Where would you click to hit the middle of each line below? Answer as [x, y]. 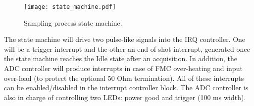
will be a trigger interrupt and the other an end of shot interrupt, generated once [127, 49]
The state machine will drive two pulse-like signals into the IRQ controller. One [125, 39]
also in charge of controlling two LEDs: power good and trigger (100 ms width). [125, 97]
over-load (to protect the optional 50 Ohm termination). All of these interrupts [124, 78]
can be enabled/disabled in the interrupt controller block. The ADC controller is [126, 88]
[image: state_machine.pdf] [70, 7]
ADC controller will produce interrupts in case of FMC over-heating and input [123, 68]
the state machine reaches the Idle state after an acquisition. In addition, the [121, 58]
